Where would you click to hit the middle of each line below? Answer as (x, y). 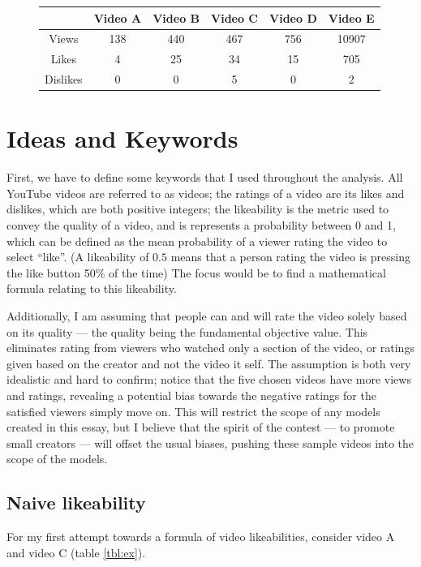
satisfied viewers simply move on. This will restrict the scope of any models (193, 411)
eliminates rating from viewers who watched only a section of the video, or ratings (210, 348)
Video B (176, 17)
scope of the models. (57, 459)
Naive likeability (76, 503)
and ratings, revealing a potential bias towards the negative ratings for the (191, 395)
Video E (351, 17)
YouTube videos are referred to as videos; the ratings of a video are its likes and (206, 193)
